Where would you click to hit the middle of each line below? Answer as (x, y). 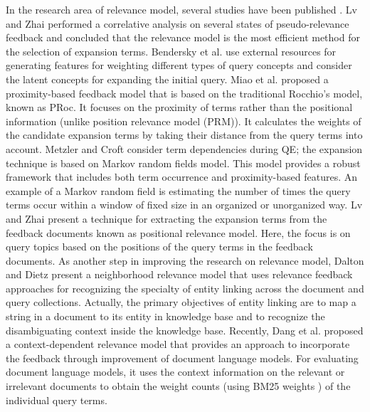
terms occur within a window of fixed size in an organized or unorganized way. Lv (184, 205)
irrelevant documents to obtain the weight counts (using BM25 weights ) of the (178, 386)
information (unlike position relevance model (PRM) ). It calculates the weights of (184, 121)
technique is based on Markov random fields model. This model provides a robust (183, 163)
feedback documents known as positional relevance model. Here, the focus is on (178, 232)
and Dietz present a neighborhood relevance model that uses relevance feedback (179, 274)
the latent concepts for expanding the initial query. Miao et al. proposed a (167, 79)
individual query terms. (57, 400)
